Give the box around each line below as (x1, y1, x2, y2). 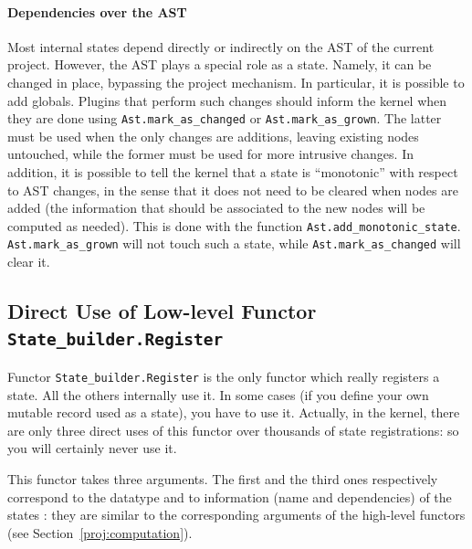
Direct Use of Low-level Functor (7, 297, 317, 325)
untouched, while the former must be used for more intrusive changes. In (7, 144, 414, 164)
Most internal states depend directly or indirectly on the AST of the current (7, 37, 435, 56)
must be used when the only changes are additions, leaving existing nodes (7, 126, 419, 145)
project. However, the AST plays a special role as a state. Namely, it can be (7, 55, 432, 74)
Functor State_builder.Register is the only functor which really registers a (7, 366, 440, 385)
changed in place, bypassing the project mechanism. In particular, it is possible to (7, 72, 465, 91)
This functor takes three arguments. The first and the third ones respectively (7, 469, 438, 488)
